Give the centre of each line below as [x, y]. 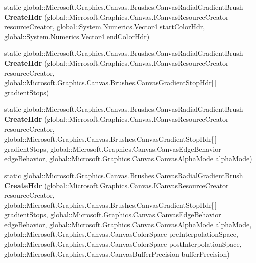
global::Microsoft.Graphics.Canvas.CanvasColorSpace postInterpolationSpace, [123, 244]
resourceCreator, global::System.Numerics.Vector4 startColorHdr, [105, 26]
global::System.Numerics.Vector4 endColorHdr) [77, 36]
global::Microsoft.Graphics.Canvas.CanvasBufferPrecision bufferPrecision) [117, 254]
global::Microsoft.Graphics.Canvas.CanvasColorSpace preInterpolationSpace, [121, 234]
